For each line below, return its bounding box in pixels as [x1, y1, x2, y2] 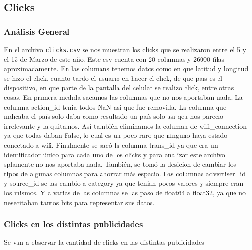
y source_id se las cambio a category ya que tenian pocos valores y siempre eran [4, 178, 244, 188]
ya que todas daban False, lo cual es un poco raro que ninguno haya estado [4, 130, 228, 140]
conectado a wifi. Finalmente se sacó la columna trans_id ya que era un [4, 140, 218, 150]
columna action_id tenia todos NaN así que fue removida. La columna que [4, 101, 227, 112]
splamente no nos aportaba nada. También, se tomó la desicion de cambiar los [4, 159, 236, 169]
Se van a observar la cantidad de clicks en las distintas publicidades [4, 237, 204, 247]
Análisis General [4, 25, 70, 37]
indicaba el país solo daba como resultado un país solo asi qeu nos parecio [4, 111, 224, 121]
